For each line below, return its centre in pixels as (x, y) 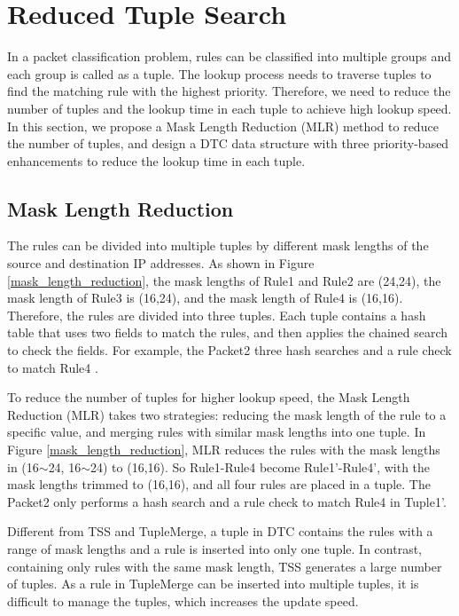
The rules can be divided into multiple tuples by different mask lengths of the (218, 245)
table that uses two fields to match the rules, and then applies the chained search (228, 332)
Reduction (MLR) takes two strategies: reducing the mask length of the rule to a (227, 414)
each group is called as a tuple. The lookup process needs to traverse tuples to (219, 73)
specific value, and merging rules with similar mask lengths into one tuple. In (217, 432)
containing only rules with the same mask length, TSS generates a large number (225, 566)
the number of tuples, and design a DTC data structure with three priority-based (228, 143)
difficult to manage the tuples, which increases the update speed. (183, 600)
